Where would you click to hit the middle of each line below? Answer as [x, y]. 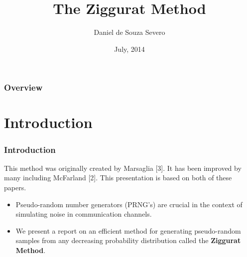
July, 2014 [129, 49]
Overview [23, 87]
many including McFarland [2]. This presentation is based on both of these [118, 178]
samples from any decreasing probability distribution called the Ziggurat [128, 240]
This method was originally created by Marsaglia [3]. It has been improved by [123, 168]
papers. [15, 188]
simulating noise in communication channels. [84, 214]
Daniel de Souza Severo [129, 32]
